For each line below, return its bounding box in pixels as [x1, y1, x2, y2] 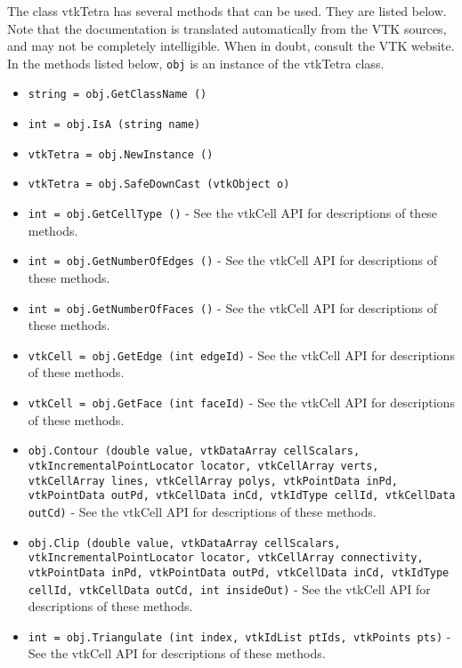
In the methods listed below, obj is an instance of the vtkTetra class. [7, 53, 385, 72]
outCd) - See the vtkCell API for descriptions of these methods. [28, 502, 377, 520]
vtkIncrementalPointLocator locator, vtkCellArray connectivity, [28, 551, 424, 565]
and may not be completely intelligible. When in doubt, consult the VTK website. [7, 36, 455, 55]
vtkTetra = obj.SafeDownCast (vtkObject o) [28, 178, 290, 191]
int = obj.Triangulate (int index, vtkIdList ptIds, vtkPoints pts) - [28, 626, 451, 645]
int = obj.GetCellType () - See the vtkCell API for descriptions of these [28, 204, 438, 222]
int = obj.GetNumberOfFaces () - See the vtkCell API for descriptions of [28, 298, 438, 317]
